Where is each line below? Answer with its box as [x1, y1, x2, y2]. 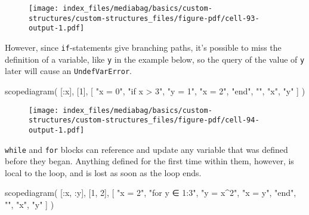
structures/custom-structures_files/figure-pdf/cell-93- [29, 14, 259, 23]
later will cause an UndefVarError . [5, 64, 132, 77]
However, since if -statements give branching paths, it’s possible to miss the [5, 41, 282, 53]
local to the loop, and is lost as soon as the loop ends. [5, 166, 202, 179]
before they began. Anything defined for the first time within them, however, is [5, 155, 294, 167]
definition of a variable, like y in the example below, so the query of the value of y [5, 53, 305, 65]
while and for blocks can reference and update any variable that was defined [5, 143, 288, 155]
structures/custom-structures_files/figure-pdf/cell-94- [29, 116, 259, 125]
